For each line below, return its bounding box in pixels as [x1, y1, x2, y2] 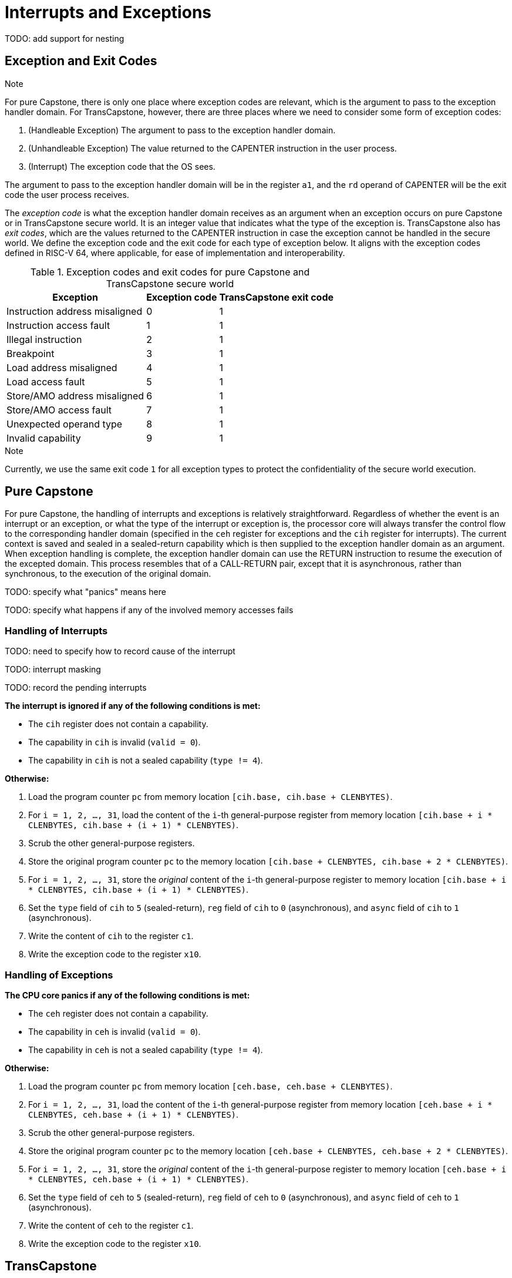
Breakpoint [6, 347, 55, 359]
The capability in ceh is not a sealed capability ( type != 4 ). [28, 1044, 263, 1055]
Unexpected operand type [6, 418, 123, 430]
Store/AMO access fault [6, 403, 112, 416]
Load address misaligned [6, 361, 117, 374]
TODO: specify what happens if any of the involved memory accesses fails [5, 605, 294, 616]
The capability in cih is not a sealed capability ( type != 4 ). [28, 755, 263, 766]
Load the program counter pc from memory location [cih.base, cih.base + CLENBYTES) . [28, 792, 393, 802]
